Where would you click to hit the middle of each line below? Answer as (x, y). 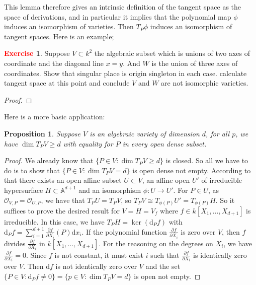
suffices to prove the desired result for (62, 211)
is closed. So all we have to (207, 160)
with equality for (88, 143)
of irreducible (222, 180)
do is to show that (32, 170)
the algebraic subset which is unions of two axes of (172, 53)
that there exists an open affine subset (63, 180)
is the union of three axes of (195, 63)
